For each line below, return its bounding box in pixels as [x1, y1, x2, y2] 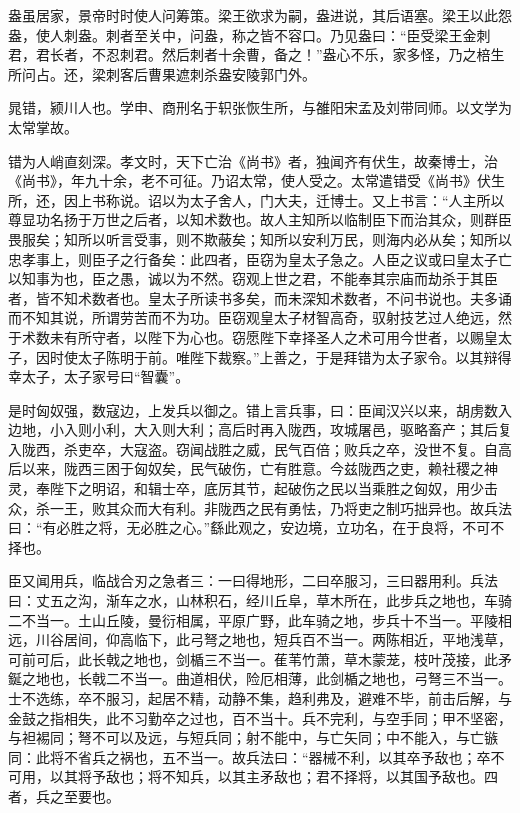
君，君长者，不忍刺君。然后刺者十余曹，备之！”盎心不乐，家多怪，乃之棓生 [8, 44, 505, 65]
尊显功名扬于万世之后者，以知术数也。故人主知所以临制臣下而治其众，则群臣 [8, 209, 512, 230]
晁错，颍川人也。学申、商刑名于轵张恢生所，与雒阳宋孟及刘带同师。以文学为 [8, 97, 512, 118]
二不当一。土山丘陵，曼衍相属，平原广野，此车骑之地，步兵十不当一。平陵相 [8, 609, 512, 630]
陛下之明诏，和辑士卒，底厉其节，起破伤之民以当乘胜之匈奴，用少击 [49, 478, 498, 499]
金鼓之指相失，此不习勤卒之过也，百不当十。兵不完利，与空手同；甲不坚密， [8, 707, 512, 728]
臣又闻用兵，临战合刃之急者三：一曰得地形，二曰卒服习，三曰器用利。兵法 [8, 570, 498, 591]
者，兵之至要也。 [8, 785, 120, 806]
